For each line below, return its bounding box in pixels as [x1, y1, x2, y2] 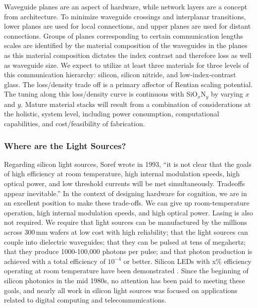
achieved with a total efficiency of [4, 256, 105, 266]
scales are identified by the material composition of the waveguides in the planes [4, 40, 248, 51]
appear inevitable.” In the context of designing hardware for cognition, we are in [4, 188, 247, 198]
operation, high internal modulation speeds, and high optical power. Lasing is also [4, 207, 253, 217]
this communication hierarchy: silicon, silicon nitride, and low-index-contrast [4, 69, 236, 80]
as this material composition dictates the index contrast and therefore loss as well [4, 50, 252, 60]
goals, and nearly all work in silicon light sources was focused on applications [4, 285, 238, 295]
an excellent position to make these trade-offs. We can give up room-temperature [4, 198, 250, 208]
